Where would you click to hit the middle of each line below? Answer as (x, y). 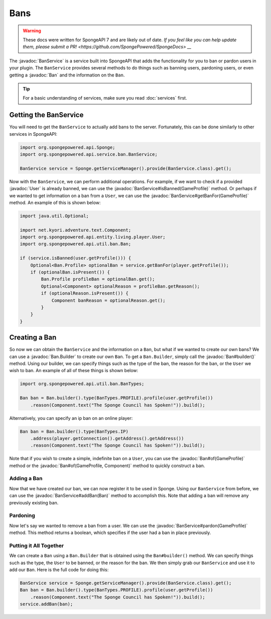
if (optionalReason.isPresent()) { (85, 293)
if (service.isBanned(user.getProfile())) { (76, 258)
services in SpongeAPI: (33, 134)
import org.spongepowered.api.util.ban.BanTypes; (82, 384)
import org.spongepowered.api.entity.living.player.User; (93, 237)
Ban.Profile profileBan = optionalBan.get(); (98, 279)
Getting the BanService (46, 115)
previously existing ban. (34, 502)
